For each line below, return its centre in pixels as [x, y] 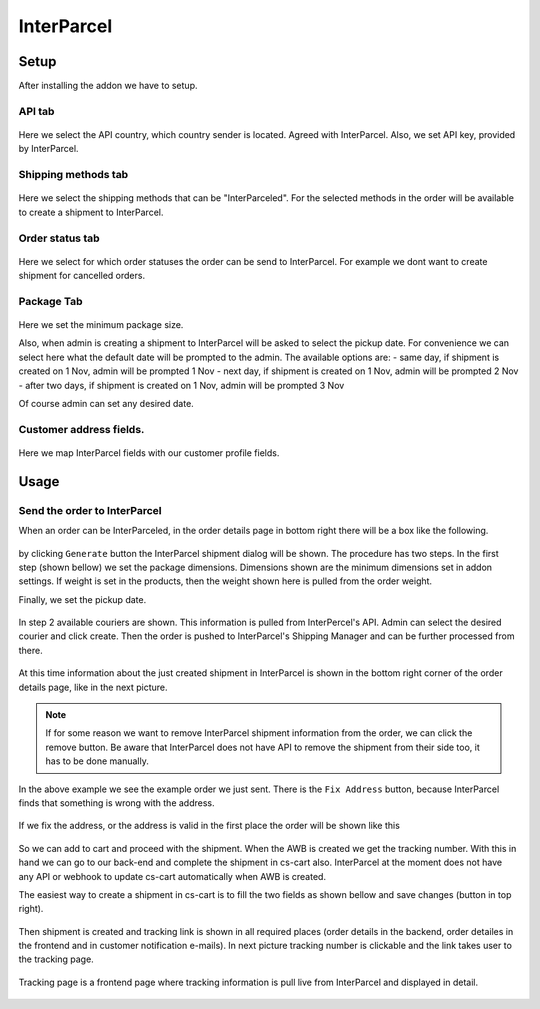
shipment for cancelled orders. [81, 276]
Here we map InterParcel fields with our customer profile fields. [149, 452]
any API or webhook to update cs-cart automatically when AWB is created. [172, 876]
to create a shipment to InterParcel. [91, 212]
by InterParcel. [48, 149]
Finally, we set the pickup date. [82, 599]
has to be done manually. [97, 761]
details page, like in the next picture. [93, 687]
